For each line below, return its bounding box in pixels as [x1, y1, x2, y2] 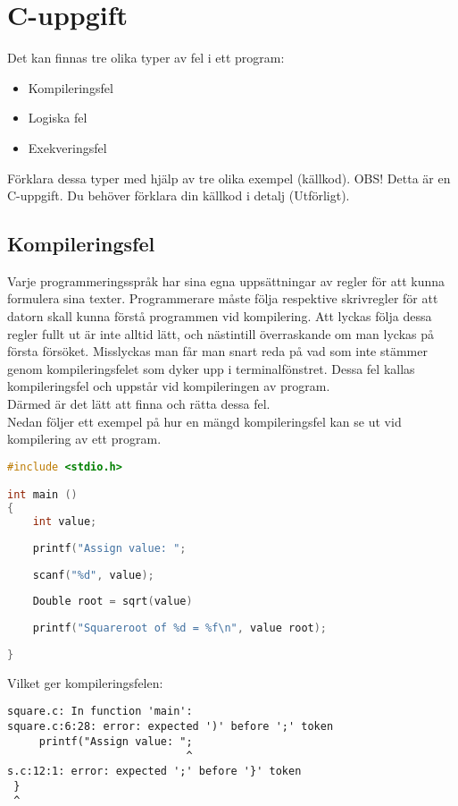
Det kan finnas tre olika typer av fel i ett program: [7, 48, 285, 67]
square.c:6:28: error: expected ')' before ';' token [7, 719, 334, 733]
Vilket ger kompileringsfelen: [7, 673, 163, 691]
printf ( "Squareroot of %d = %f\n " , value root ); [32, 622, 328, 635]
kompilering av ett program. [7, 429, 162, 448]
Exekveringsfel [28, 138, 107, 157]
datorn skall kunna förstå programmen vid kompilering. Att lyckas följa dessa [7, 307, 432, 326]
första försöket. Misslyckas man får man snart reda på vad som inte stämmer [7, 342, 428, 361]
